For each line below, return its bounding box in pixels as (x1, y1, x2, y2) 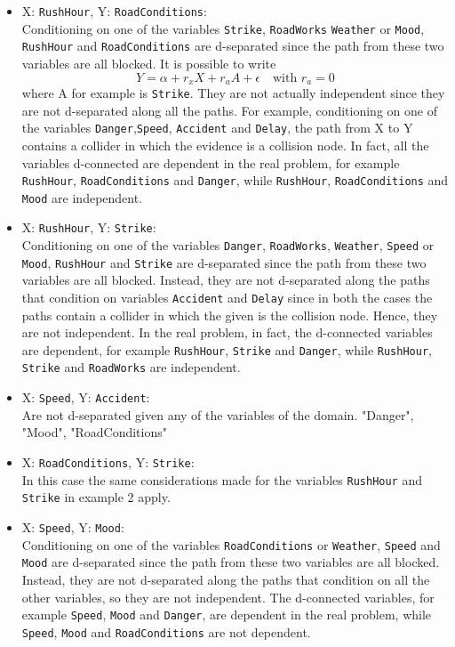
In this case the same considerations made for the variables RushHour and (21, 470, 423, 489)
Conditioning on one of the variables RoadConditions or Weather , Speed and (21, 535, 441, 554)
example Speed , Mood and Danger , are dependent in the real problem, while (21, 605, 432, 624)
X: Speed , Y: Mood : (21, 517, 124, 536)
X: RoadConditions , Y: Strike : (21, 452, 195, 471)
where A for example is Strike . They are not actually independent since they (21, 84, 445, 102)
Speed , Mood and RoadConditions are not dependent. (21, 622, 311, 641)
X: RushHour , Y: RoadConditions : (21, 2, 207, 20)
